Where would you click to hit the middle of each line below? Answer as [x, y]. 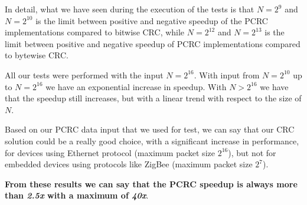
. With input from [227, 75]
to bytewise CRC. [37, 55]
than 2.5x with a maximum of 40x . [77, 195]
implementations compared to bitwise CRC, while [95, 32]
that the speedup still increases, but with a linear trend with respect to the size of [153, 98]
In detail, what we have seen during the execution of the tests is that [130, 9]
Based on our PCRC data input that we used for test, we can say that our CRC [150, 129]
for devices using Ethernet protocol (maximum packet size [110, 152]
